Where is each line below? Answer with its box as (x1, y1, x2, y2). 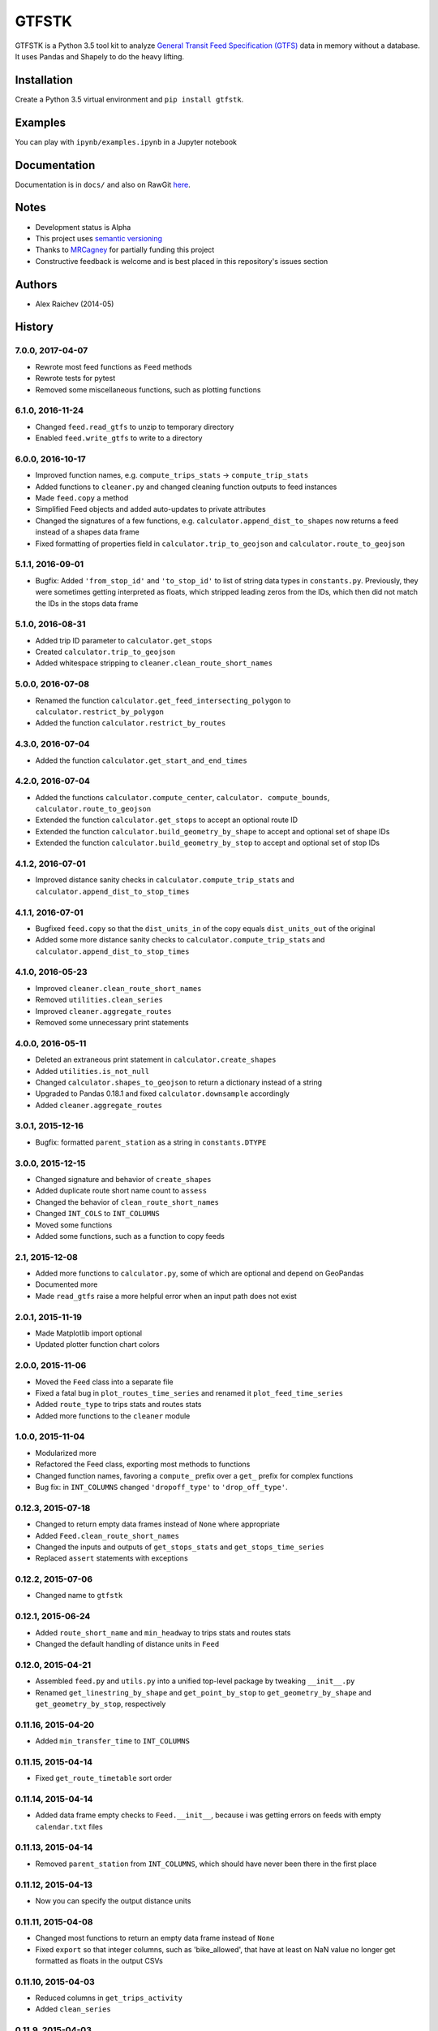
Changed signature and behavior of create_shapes (35, 1174, 212, 1184)
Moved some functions (35, 1219, 113, 1230)
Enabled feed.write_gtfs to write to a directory (35, 433, 203, 443)
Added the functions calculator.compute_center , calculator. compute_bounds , (35, 792, 330, 802)
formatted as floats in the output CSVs (35, 1955, 164, 1965)
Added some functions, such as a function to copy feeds (35, 1231, 225, 1241)
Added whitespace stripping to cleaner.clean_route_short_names (35, 658, 273, 668)
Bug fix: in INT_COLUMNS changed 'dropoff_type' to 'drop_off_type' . (35, 1482, 288, 1492)
